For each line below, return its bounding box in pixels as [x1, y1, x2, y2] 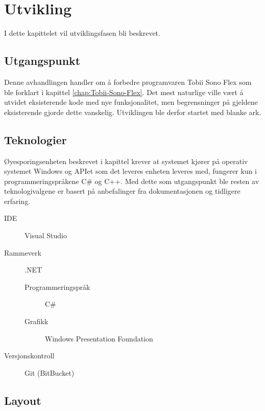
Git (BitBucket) [25, 367, 75, 378]
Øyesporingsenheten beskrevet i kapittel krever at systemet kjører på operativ [4, 155, 248, 166]
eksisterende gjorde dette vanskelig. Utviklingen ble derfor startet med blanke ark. [4, 106, 261, 117]
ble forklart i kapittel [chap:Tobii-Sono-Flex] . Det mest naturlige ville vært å [4, 86, 244, 97]
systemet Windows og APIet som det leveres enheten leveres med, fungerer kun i [4, 166, 257, 176]
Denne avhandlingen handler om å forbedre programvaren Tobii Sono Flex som [4, 76, 252, 87]
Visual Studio [25, 230, 67, 241]
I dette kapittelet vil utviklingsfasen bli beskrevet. [4, 28, 160, 38]
